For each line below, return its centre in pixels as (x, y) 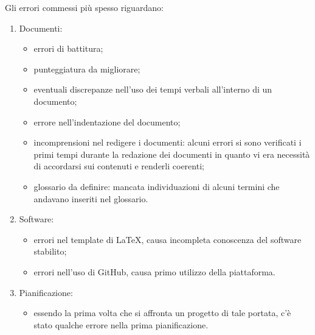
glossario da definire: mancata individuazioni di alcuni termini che (157, 186)
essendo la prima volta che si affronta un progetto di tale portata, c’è (162, 313)
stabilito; (50, 251)
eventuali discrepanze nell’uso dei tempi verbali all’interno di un (153, 89)
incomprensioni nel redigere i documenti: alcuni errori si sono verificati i (168, 142)
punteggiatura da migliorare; (87, 69)
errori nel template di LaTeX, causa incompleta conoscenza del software (168, 239)
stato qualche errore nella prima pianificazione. (121, 324)
